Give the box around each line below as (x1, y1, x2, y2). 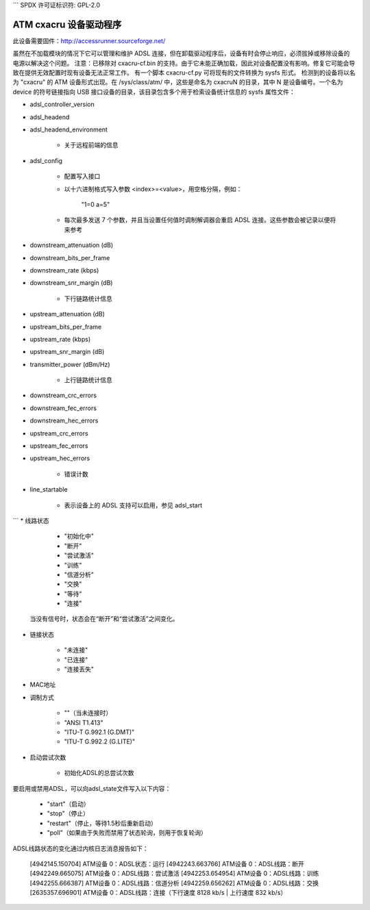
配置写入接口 (64, 172, 101, 181)
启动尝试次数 (29, 753, 66, 761)
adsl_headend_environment (29, 125, 108, 134)
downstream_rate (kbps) (29, 266, 99, 274)
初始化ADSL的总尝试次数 (64, 769, 134, 777)
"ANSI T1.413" (64, 718, 103, 726)
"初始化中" (64, 532, 95, 540)
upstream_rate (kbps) (29, 335, 91, 343)
